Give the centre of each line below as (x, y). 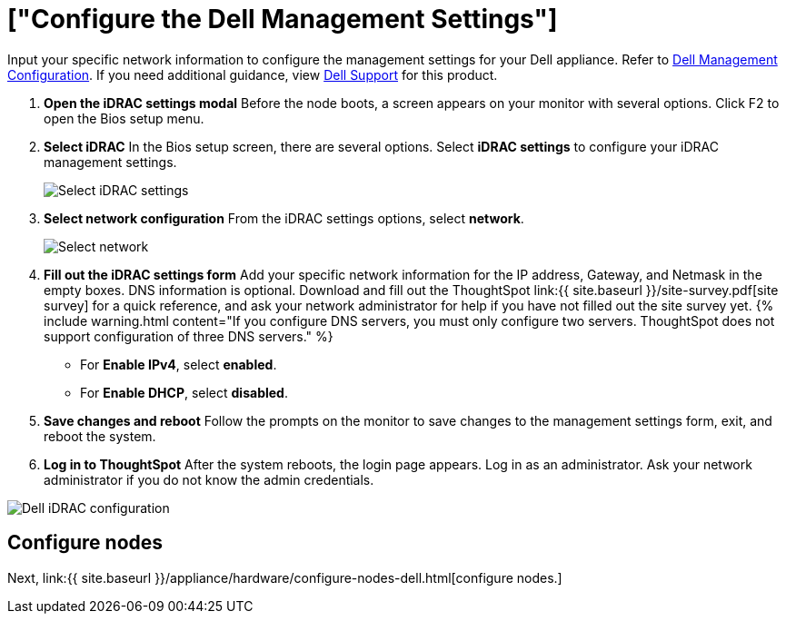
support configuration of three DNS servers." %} (189, 336)
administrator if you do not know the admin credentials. (209, 479)
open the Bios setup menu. (124, 118)
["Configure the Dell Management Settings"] (283, 19)
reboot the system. (100, 436)
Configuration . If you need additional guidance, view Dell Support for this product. (253, 74)
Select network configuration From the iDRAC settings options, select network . (284, 218)
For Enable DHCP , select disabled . (184, 392)
